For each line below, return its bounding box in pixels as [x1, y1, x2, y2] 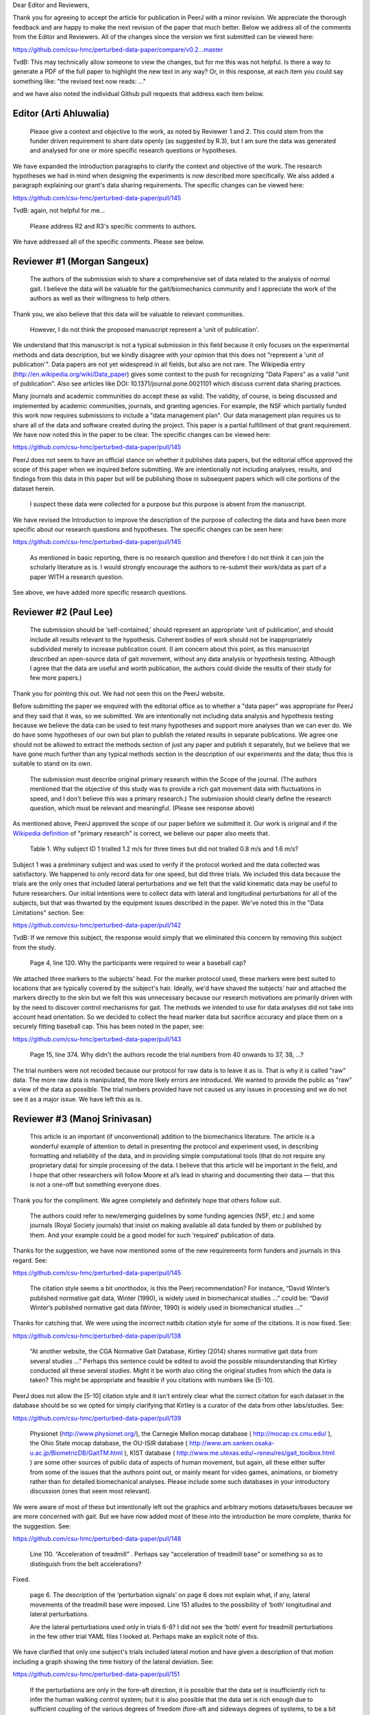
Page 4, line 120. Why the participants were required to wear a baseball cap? [29, 959, 247, 967]
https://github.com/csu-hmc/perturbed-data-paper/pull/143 [12, 1034, 182, 1043]
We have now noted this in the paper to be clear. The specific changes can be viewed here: [12, 430, 271, 438]
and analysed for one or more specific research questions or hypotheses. [29, 146, 238, 154]
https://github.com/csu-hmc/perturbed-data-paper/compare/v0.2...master [12, 45, 223, 54]
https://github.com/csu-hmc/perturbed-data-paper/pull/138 [12, 1332, 182, 1340]
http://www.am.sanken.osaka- [188, 1439, 275, 1447]
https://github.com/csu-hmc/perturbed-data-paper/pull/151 [12, 1670, 180, 1679]
